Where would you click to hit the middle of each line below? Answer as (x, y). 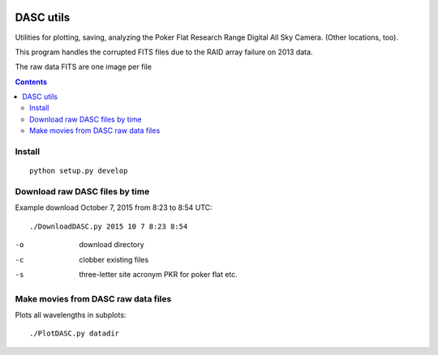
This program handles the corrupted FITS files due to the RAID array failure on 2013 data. (164, 52)
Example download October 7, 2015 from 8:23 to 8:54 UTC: (114, 207)
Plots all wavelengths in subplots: (71, 315)
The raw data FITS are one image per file (83, 67)
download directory (112, 245)
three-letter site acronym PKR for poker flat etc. (159, 274)
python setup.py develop (79, 171)
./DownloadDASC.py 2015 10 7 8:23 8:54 (109, 226)
